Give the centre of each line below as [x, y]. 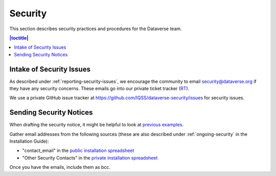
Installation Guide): [29, 141]
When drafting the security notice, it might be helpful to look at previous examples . [97, 125]
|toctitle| [19, 38]
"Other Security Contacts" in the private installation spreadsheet [90, 158]
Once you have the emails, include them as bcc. [60, 167]
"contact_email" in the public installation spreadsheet [78, 150]
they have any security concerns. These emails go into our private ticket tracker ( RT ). [99, 89]
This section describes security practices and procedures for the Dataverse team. [96, 29]
